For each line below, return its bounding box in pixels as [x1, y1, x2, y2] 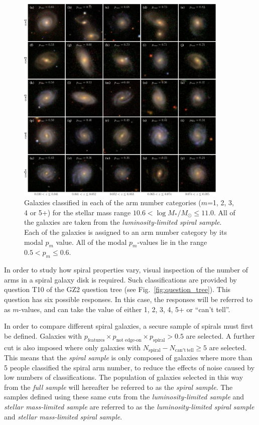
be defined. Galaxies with [4, 330, 82, 341]
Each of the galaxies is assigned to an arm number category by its [24, 226, 227, 237]
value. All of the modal [56, 236, 127, 247]
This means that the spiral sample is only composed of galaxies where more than [4, 352, 252, 362]
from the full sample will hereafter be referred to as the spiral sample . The [4, 381, 233, 392]
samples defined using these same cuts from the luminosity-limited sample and [4, 391, 244, 402]
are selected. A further [186, 330, 255, 341]
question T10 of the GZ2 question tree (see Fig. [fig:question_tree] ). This [4, 284, 231, 295]
